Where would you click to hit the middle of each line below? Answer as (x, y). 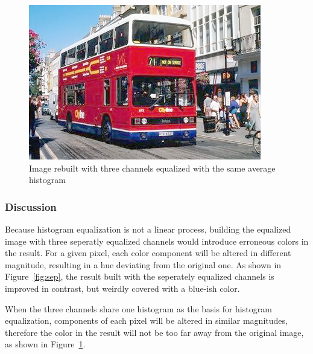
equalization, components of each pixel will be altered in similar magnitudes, (146, 320)
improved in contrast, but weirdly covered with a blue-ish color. (122, 288)
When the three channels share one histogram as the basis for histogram (138, 308)
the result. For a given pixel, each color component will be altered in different (148, 253)
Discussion (31, 206)
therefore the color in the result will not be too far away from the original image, (154, 332)
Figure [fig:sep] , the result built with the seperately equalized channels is (140, 276)
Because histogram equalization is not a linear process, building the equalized (148, 229)
